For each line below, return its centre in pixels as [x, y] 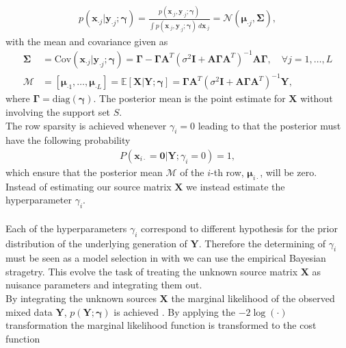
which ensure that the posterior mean [84, 172]
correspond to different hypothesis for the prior [239, 228]
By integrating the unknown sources [81, 298]
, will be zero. [289, 172]
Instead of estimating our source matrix [89, 186]
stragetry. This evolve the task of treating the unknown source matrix [152, 271]
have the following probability [68, 140]
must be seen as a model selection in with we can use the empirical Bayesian [166, 258]
